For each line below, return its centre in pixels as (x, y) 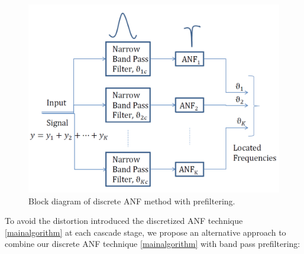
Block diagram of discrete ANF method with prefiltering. (132, 201)
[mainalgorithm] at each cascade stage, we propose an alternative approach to (145, 232)
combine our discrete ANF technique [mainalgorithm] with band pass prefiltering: (153, 244)
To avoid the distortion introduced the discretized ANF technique (124, 221)
